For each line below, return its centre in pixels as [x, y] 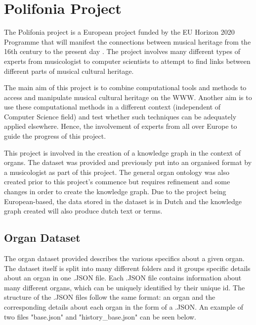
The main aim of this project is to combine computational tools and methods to [125, 87]
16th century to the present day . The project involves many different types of [122, 51]
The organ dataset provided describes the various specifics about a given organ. [124, 258]
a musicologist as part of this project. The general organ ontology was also [117, 172]
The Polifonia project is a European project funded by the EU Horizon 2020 [119, 32]
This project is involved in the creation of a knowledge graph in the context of [122, 152]
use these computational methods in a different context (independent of [112, 107]
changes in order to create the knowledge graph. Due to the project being [115, 191]
